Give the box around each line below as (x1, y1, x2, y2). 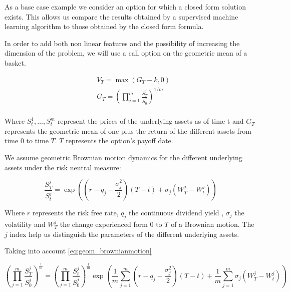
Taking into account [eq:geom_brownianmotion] (5, 245, 152, 256)
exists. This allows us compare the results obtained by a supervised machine (5, 11, 238, 22)
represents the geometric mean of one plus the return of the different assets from (5, 125, 252, 136)
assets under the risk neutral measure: (5, 162, 121, 172)
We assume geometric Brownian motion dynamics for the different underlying (5, 152, 242, 162)
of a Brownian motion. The (171, 218, 254, 229)
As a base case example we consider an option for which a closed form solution (5, 2, 246, 12)
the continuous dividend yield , (129, 207, 224, 218)
